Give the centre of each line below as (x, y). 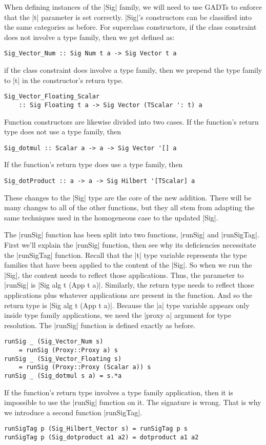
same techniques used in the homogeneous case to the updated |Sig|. (111, 217)
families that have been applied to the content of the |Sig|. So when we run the (128, 265)
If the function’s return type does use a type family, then (94, 164)
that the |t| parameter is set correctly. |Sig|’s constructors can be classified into (128, 17)
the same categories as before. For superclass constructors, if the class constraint (130, 27)
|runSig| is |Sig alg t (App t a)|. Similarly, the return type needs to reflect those (129, 285)
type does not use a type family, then (63, 132)
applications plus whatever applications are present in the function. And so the (128, 295)
